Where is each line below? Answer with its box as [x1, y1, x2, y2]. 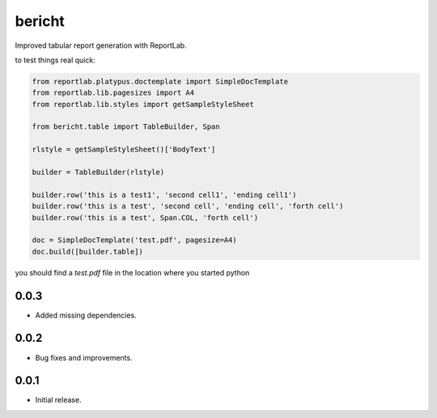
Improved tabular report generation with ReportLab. [15, 41, 187, 50]
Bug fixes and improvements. [35, 352, 133, 362]
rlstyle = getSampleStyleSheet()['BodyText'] [32, 145, 216, 154]
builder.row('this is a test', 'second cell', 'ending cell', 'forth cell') [32, 202, 344, 211]
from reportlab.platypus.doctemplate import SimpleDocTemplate [32, 77, 289, 86]
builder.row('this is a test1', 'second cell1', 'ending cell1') [32, 190, 297, 199]
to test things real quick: [15, 55, 96, 65]
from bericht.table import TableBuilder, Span [32, 122, 220, 131]
